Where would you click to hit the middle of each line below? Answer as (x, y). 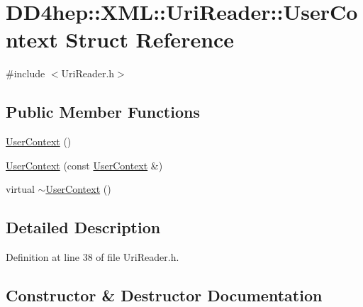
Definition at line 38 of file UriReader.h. (93, 257)
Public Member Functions (103, 112)
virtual (20, 189)
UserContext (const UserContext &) (84, 165)
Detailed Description (83, 227)
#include (26, 73)
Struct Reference (150, 39)
